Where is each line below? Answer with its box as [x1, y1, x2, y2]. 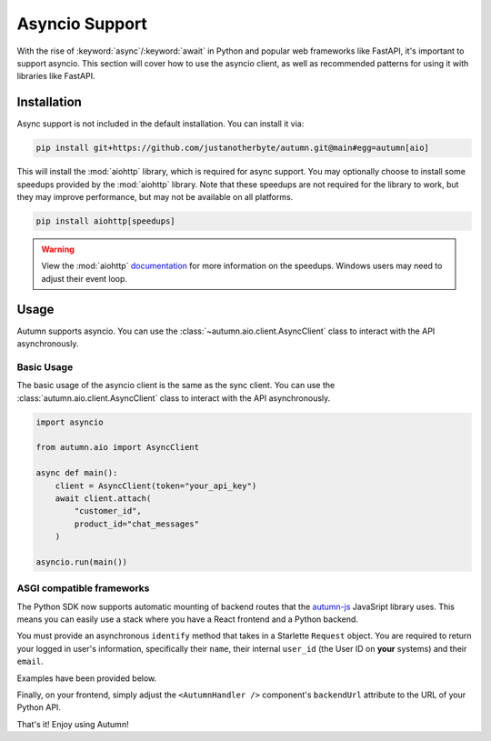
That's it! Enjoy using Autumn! [16, 718, 129, 729]
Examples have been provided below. [16, 673, 157, 684]
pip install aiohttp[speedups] [35, 215, 176, 226]
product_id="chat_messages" [74, 518, 200, 529]
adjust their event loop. [41, 273, 127, 284]
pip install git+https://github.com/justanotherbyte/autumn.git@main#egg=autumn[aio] [35, 143, 429, 154]
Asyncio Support [16, 14, 147, 34]
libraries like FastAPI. [16, 71, 95, 82]
